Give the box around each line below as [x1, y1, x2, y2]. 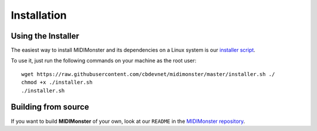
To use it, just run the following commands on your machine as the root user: [11, 57, 197, 64]
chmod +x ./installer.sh [21, 79, 93, 86]
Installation [11, 9, 67, 22]
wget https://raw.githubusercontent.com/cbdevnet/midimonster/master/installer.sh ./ [21, 71, 275, 77]
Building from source [11, 102, 89, 112]
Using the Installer [11, 31, 79, 41]
